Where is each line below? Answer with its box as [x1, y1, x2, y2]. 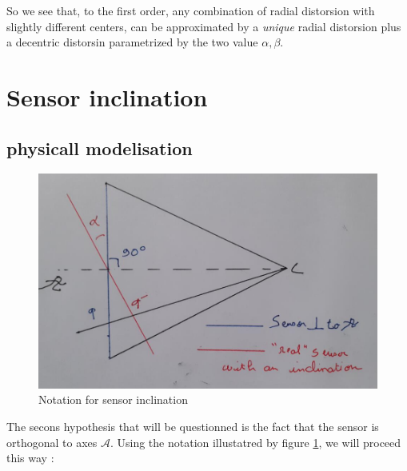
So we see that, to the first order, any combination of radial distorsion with [6, 2, 375, 18]
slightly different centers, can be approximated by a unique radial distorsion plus [6, 18, 401, 34]
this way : [6, 449, 54, 466]
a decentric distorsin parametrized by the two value [6, 34, 258, 50]
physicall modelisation [6, 135, 193, 160]
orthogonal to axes [6, 433, 98, 450]
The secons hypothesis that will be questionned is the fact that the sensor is [6, 417, 379, 434]
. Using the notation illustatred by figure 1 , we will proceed [110, 433, 401, 450]
